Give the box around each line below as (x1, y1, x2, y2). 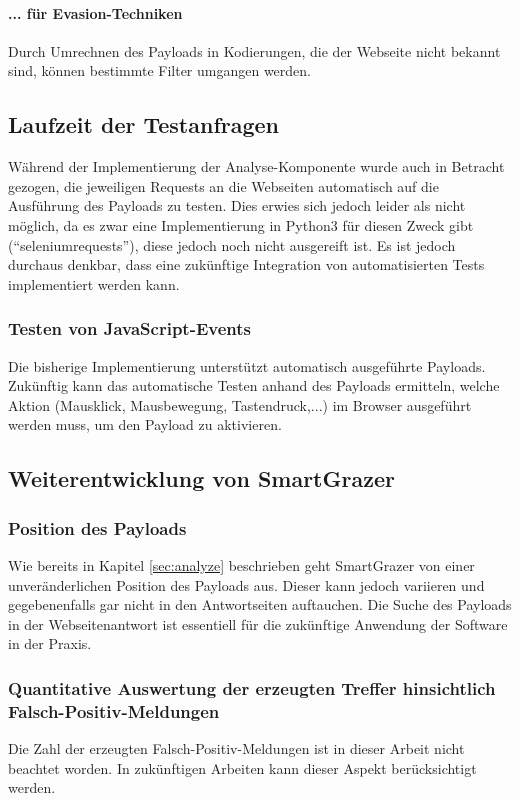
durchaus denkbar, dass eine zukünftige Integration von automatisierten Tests (8, 254, 485, 275)
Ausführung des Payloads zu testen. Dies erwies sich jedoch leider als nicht (8, 195, 466, 216)
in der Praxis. (8, 633, 92, 654)
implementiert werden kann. (8, 273, 180, 294)
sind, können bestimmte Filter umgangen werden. (8, 60, 311, 81)
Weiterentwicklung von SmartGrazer (8, 463, 395, 494)
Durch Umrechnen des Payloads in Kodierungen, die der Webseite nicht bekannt (8, 40, 501, 61)
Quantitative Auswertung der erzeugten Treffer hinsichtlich (8, 675, 496, 700)
